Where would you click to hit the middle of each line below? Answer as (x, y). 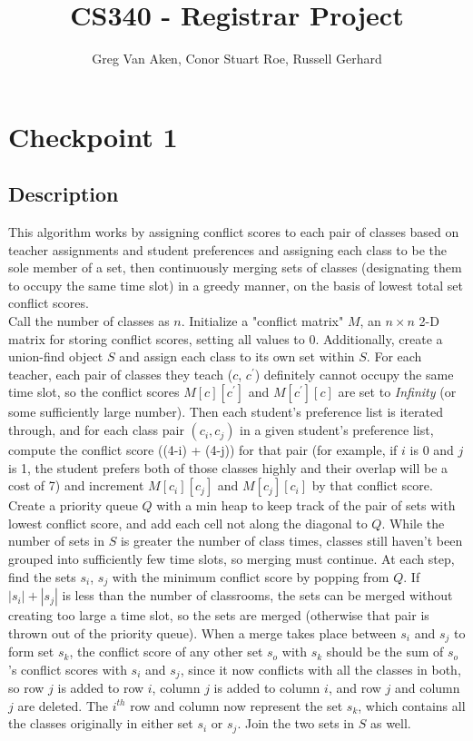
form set (31, 652)
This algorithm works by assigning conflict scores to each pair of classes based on (234, 232)
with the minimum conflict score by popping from (251, 576)
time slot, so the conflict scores (94, 392)
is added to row (101, 688)
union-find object (56, 356)
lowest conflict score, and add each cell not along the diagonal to (188, 523)
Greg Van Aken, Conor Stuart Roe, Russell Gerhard (237, 59)
